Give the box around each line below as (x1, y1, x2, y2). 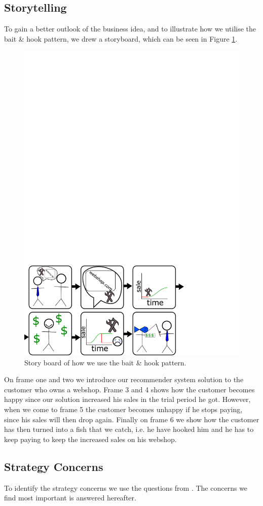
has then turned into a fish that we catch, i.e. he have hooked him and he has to (4, 424, 254, 434)
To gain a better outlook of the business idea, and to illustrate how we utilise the (4, 23, 256, 34)
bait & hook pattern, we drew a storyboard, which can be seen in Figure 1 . (4, 33, 238, 44)
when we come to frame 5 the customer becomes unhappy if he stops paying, (4, 404, 243, 415)
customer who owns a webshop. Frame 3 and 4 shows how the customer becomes (4, 384, 255, 394)
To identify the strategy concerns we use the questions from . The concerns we (4, 482, 248, 493)
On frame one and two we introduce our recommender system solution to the (4, 374, 244, 385)
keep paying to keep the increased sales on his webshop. (4, 433, 177, 444)
